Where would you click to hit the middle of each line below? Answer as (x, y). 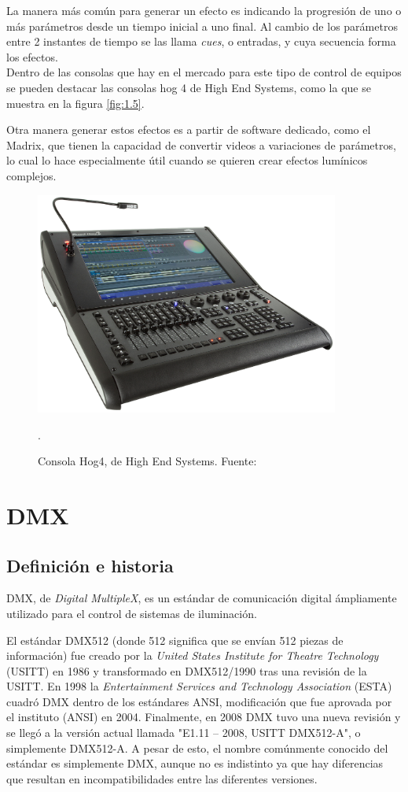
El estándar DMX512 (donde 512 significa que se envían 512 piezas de (175, 640)
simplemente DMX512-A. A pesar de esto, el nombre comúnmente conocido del (197, 748)
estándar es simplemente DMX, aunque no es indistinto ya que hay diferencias (195, 763)
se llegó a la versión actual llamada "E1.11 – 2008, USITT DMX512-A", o (184, 733)
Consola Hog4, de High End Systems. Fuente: (147, 461)
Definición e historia (90, 565)
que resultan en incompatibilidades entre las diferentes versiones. (162, 778)
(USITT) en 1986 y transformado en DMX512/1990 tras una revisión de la (187, 670)
